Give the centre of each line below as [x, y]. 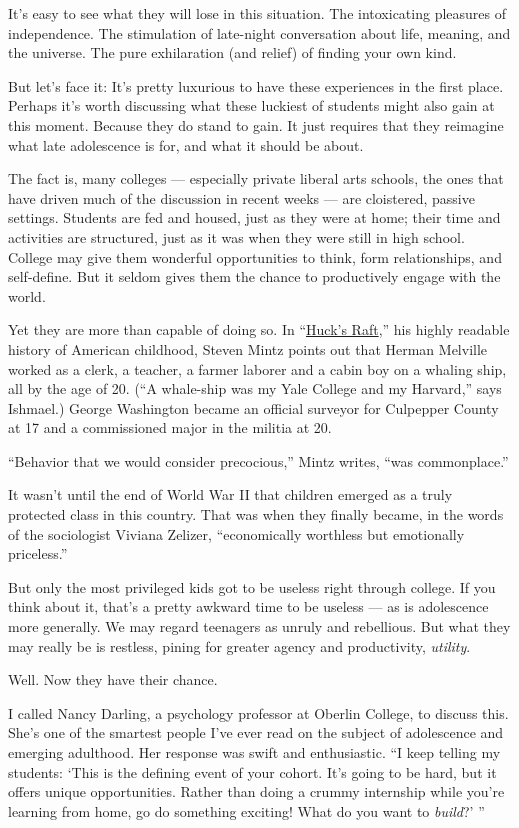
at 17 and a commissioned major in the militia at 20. [170, 427]
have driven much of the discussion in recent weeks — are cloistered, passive [241, 197]
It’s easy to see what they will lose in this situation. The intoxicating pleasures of [257, 13]
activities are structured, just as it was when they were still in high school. [236, 236]
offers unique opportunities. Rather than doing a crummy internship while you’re [256, 791]
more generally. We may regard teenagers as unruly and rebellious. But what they [259, 626]
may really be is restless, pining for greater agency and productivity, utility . [239, 645]
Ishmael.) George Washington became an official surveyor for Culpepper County [253, 407]
